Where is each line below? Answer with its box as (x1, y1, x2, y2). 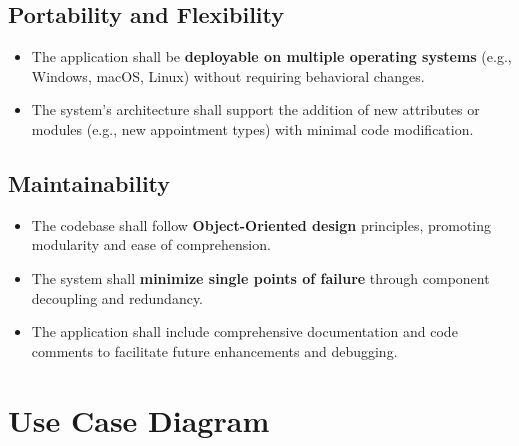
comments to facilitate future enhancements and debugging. (31, 340, 398, 361)
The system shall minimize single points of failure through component (31, 267, 490, 288)
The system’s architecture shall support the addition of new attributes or (31, 99, 480, 120)
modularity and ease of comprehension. (31, 234, 271, 255)
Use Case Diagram (8, 399, 270, 440)
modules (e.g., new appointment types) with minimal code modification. (31, 118, 474, 139)
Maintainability (8, 167, 171, 198)
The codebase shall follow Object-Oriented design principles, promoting (31, 214, 492, 235)
